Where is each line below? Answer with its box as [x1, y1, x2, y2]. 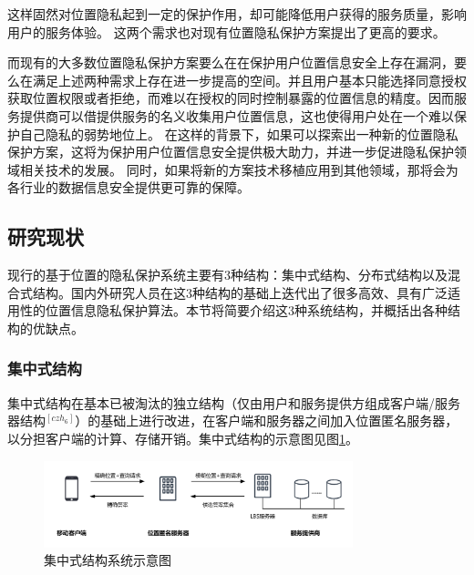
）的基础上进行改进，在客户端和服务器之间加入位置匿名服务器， [75, 411, 459, 430]
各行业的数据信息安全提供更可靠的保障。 [7, 178, 250, 197]
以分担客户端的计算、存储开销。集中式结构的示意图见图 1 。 [7, 428, 358, 447]
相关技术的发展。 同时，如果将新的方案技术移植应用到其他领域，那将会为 [19, 159, 459, 179]
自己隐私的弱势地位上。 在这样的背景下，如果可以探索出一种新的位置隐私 [19, 124, 459, 143]
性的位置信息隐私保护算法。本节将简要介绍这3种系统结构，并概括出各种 [19, 301, 448, 320]
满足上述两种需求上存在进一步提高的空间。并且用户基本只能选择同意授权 [32, 70, 467, 89]
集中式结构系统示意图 [44, 550, 171, 570]
